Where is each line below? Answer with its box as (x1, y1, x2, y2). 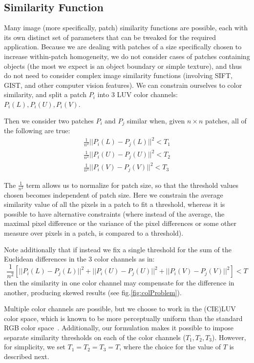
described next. (4, 351, 49, 362)
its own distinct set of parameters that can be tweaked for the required (4, 32, 216, 42)
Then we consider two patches (4, 115, 94, 125)
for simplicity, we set (4, 342, 65, 352)
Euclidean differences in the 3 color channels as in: (4, 254, 155, 264)
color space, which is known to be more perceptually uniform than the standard (4, 313, 243, 323)
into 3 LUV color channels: (97, 89, 178, 100)
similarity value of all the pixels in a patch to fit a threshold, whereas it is (4, 199, 225, 209)
